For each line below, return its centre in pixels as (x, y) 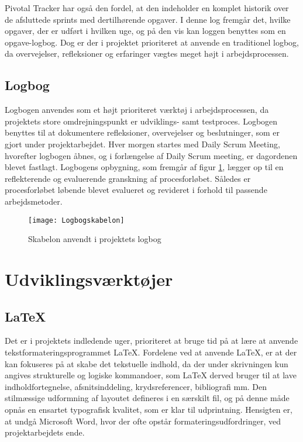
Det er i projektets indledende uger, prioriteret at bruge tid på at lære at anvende (151, 341)
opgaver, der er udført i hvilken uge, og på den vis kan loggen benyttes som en (145, 31)
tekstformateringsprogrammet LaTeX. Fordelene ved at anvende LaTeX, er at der (151, 352)
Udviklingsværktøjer (89, 279)
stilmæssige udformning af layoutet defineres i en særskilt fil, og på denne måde (147, 398)
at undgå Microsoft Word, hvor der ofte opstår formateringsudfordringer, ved (143, 421)
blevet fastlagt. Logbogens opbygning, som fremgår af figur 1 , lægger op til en (144, 167)
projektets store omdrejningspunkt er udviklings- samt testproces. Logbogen (141, 121)
